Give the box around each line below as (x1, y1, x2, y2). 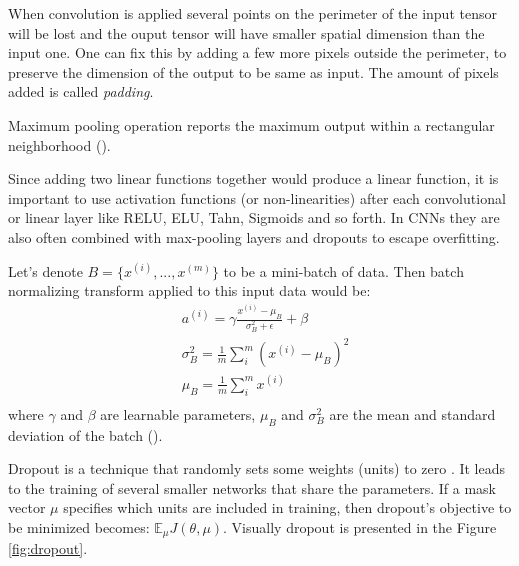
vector (8, 497, 46, 518)
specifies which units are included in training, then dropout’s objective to (63, 497, 512, 518)
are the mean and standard (329, 403, 496, 424)
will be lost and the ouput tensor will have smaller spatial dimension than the (8, 22, 485, 43)
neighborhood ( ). (8, 134, 111, 155)
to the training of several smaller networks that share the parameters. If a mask (8, 477, 496, 498)
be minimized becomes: (8, 517, 150, 537)
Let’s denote (8, 260, 83, 281)
